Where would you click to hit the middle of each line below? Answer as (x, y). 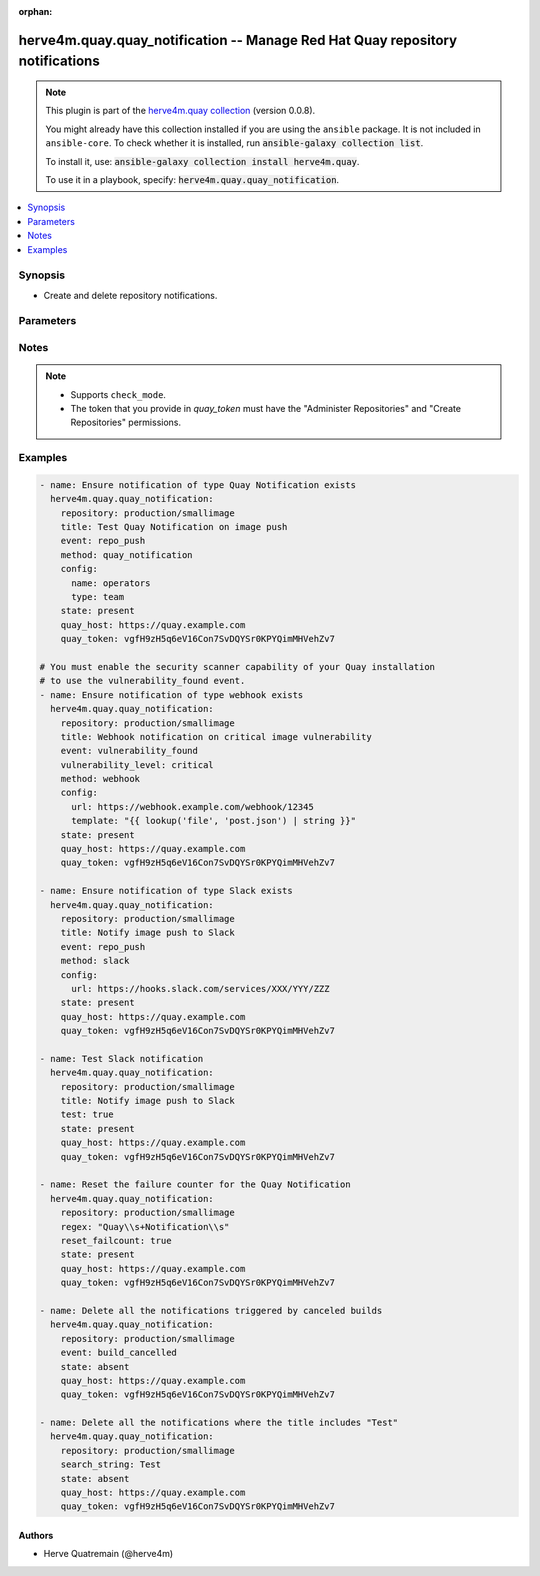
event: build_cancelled (118, 1353)
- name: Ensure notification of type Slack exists (166, 891)
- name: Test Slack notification (121, 1058)
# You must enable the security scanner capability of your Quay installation (237, 666)
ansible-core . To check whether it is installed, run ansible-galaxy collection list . (234, 143)
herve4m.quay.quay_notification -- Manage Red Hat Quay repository (238, 40)
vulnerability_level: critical (137, 764)
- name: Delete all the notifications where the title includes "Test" (219, 1423)
